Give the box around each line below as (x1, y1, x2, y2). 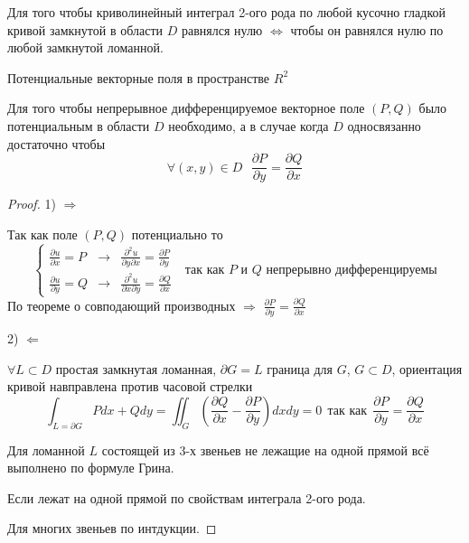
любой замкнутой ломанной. (7, 38, 164, 57)
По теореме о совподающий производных (7, 295, 236, 314)
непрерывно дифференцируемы (266, 263, 437, 276)
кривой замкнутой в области (7, 20, 164, 39)
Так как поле (7, 224, 78, 243)
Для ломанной (7, 440, 85, 459)
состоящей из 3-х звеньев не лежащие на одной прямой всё (101, 440, 429, 459)
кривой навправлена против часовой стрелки (7, 377, 253, 396)
